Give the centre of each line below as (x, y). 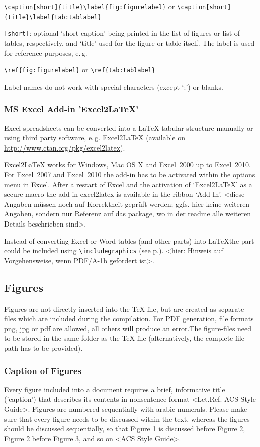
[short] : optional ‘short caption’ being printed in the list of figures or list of (122, 33)
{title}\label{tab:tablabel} (53, 17)
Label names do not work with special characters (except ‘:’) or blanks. (114, 86)
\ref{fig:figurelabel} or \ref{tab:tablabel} (80, 70)
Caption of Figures (43, 370)
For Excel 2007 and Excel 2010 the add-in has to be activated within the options (130, 174)
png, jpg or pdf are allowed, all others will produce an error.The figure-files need (128, 328)
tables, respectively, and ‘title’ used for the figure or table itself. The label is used (129, 43)
